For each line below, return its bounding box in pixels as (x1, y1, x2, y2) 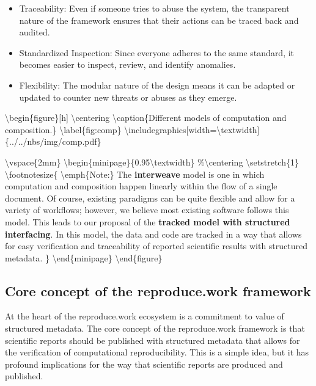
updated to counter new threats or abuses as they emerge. (19, 90, 237, 103)
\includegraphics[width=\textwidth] (124, 123, 260, 136)
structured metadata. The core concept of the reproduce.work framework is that (5, 322, 305, 335)
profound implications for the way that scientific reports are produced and (5, 357, 283, 370)
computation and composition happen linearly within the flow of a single (5, 180, 277, 192)
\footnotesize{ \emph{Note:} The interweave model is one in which (5, 167, 265, 180)
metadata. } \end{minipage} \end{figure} (5, 251, 163, 264)
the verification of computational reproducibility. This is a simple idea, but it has (5, 346, 309, 359)
